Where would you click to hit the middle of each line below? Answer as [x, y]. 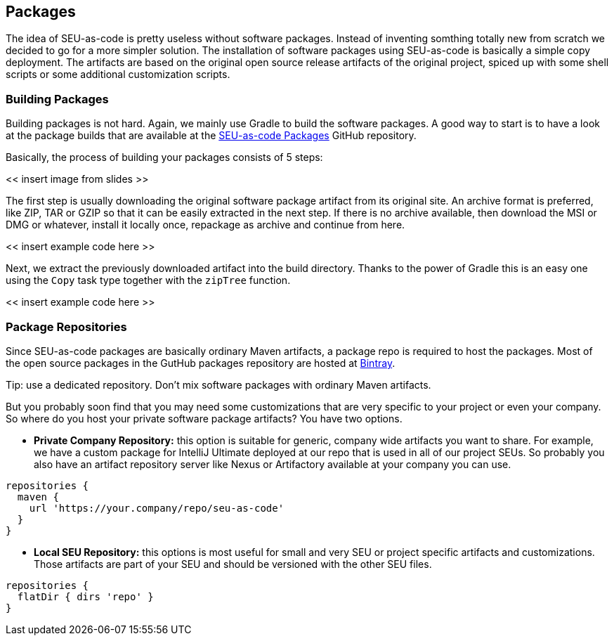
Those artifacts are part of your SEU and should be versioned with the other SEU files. [233, 564]
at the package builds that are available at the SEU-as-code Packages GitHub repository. [211, 136]
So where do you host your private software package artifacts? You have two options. [204, 418]
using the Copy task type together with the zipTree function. [148, 280]
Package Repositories [66, 326]
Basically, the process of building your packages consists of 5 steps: [164, 157]
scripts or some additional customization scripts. [118, 75]
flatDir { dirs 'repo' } [85, 596]
